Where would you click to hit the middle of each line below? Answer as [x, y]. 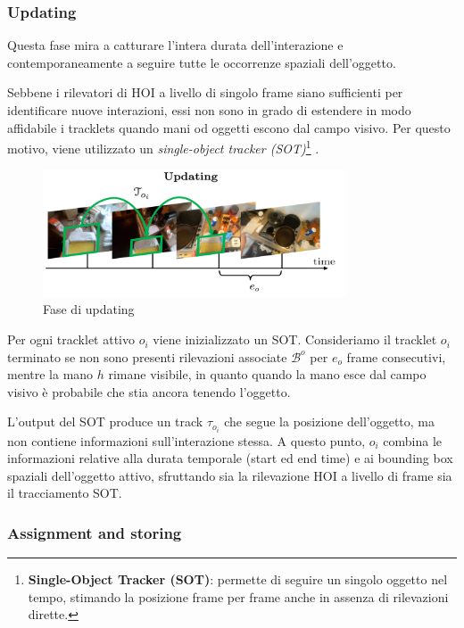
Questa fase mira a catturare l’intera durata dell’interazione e [175, 45]
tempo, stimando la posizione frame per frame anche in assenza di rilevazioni [238, 596]
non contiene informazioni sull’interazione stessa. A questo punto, [186, 440]
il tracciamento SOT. [65, 493]
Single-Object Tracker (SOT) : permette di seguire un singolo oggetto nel [238, 579]
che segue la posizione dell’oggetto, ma [330, 421]
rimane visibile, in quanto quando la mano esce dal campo [267, 374]
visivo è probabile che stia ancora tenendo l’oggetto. [149, 391]
